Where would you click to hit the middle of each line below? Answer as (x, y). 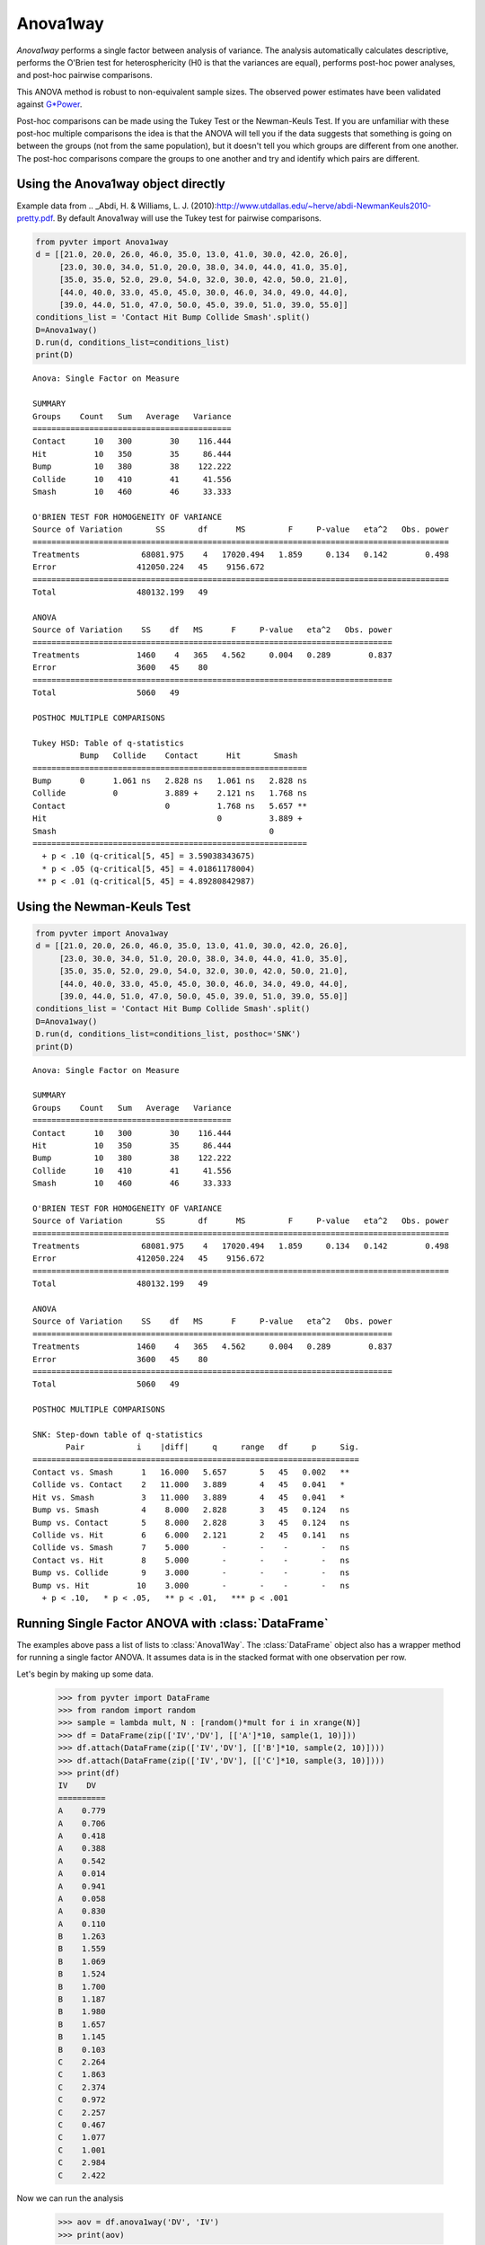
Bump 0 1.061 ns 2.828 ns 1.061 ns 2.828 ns (170, 780)
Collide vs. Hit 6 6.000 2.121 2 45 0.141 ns (191, 1535)
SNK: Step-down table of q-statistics (118, 1434)
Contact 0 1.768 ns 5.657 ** (170, 806)
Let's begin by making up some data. (85, 1674)
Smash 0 (153, 831)
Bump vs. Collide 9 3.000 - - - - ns (191, 1573)
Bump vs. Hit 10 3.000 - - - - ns (191, 1585)
